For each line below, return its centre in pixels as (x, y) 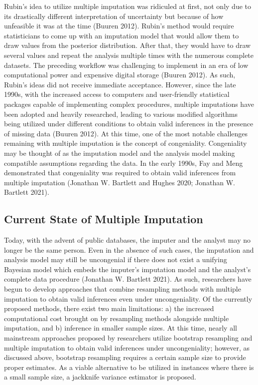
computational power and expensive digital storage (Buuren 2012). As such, (120, 75)
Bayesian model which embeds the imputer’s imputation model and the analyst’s (128, 269)
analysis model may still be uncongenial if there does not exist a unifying (116, 259)
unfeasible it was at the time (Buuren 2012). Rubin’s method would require (119, 26)
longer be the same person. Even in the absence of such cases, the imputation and (129, 249)
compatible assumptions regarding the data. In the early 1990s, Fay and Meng (124, 163)
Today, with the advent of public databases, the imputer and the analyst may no (127, 240)
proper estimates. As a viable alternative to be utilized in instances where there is (129, 367)
